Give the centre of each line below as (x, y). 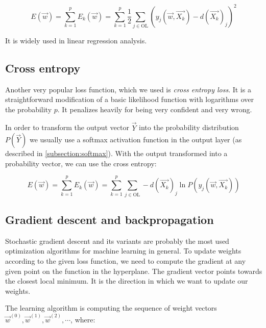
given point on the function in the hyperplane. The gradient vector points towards (134, 271)
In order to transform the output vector (67, 127)
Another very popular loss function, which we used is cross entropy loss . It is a (128, 89)
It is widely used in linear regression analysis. (76, 40)
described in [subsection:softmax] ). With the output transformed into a (116, 153)
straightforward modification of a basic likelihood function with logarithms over (129, 99)
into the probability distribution (189, 127)
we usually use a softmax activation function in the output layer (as (136, 140)
